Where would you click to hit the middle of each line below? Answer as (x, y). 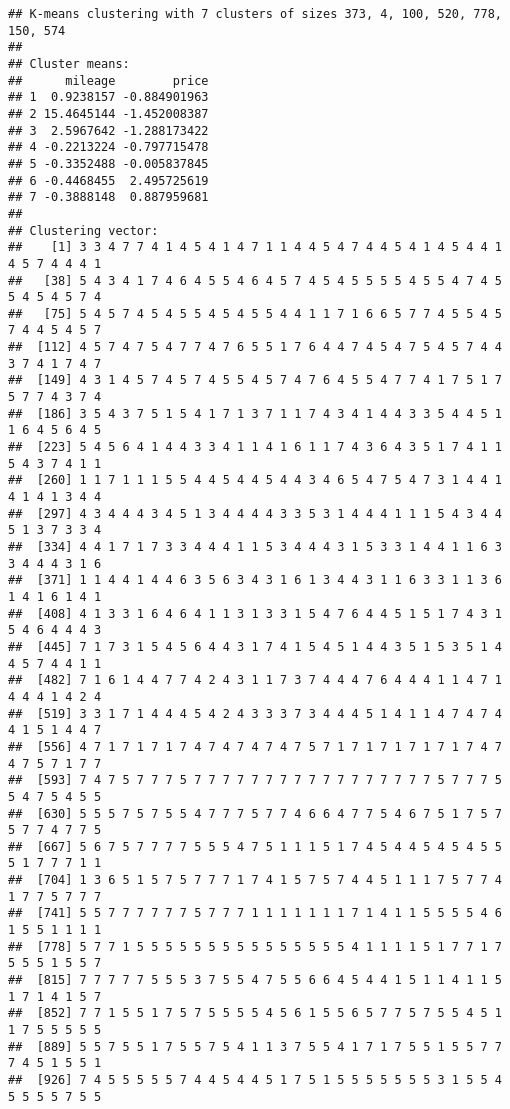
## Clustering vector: (83, 230)
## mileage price (108, 80)
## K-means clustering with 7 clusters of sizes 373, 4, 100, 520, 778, (255, 14)
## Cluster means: (69, 63)
